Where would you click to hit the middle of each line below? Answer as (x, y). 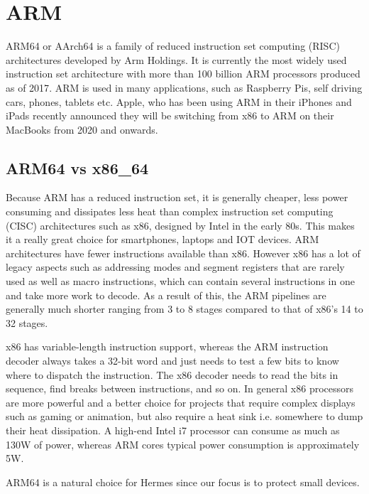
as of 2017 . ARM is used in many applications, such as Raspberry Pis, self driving (184, 87)
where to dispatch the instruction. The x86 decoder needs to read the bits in (172, 374)
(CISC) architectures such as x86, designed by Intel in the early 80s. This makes (180, 225)
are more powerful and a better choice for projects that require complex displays (181, 402)
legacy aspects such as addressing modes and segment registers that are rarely (175, 267)
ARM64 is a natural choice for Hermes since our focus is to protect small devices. (183, 482)
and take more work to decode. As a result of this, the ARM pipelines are (166, 295)
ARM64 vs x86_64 (77, 167)
